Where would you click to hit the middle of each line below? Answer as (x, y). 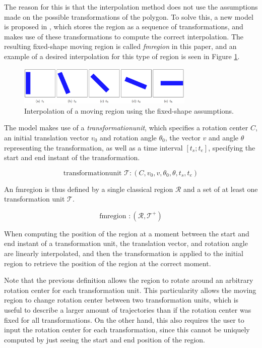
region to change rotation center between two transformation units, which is (121, 300)
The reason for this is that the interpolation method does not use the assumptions (131, 7)
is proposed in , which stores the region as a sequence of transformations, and (124, 27)
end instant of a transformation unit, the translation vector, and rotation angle (126, 243)
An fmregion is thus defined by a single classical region (89, 189)
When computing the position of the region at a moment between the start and (127, 233)
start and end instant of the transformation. (72, 157)
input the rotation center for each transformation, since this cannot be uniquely (127, 330)
